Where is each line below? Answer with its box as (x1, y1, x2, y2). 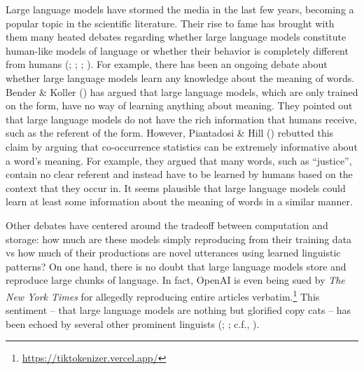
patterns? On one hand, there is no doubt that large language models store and (6, 259, 346, 273)
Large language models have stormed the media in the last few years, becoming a (6, 2, 354, 16)
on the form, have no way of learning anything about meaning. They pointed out (6, 98, 353, 113)
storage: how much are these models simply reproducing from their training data (6, 231, 352, 246)
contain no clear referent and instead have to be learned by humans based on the (6, 167, 353, 181)
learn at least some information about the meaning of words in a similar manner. (6, 194, 353, 209)
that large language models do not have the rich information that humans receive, (6, 111, 357, 126)
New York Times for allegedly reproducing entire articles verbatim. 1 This (6, 287, 320, 303)
